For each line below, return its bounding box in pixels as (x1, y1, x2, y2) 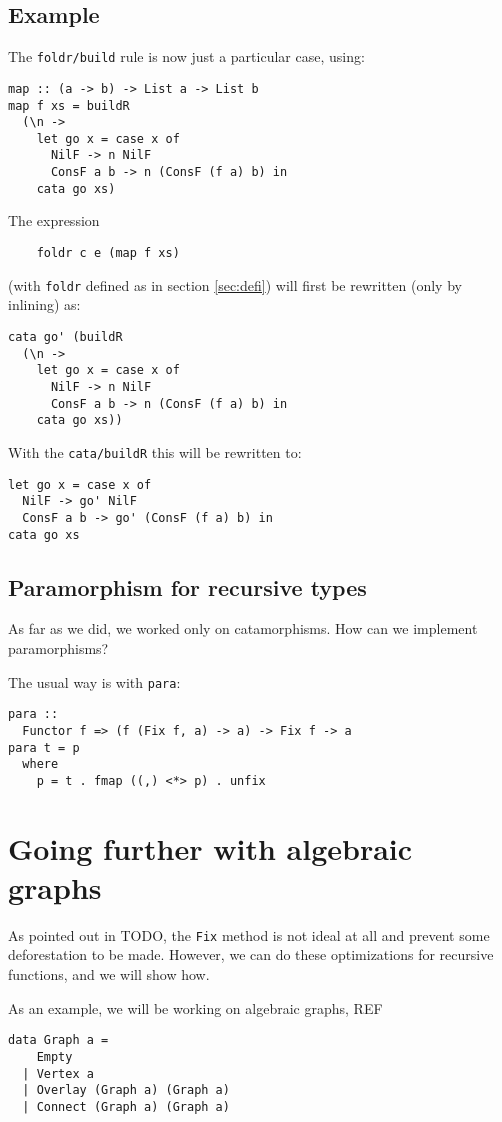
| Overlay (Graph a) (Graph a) (22, 1083, 230, 1098)
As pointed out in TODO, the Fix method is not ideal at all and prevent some (8, 924, 490, 945)
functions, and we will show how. (8, 964, 210, 985)
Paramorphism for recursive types (8, 571, 367, 602)
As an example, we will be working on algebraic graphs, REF (8, 997, 383, 1018)
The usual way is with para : (8, 671, 181, 692)
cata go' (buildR (8, 329, 123, 344)
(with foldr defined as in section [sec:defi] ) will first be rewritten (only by (8, 274, 462, 295)
